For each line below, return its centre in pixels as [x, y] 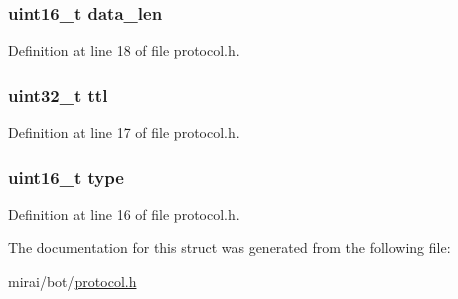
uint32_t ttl [58, 94]
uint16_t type [66, 176]
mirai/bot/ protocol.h [72, 281]
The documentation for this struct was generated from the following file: [229, 247]
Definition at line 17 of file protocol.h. [124, 132]
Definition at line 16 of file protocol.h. [124, 213]
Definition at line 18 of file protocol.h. [124, 50]
